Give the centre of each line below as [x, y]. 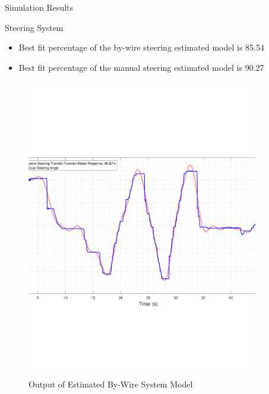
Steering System [34, 27]
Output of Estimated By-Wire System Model [111, 384]
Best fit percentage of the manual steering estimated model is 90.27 [141, 67]
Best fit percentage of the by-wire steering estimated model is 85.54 [141, 47]
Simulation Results [39, 7]
